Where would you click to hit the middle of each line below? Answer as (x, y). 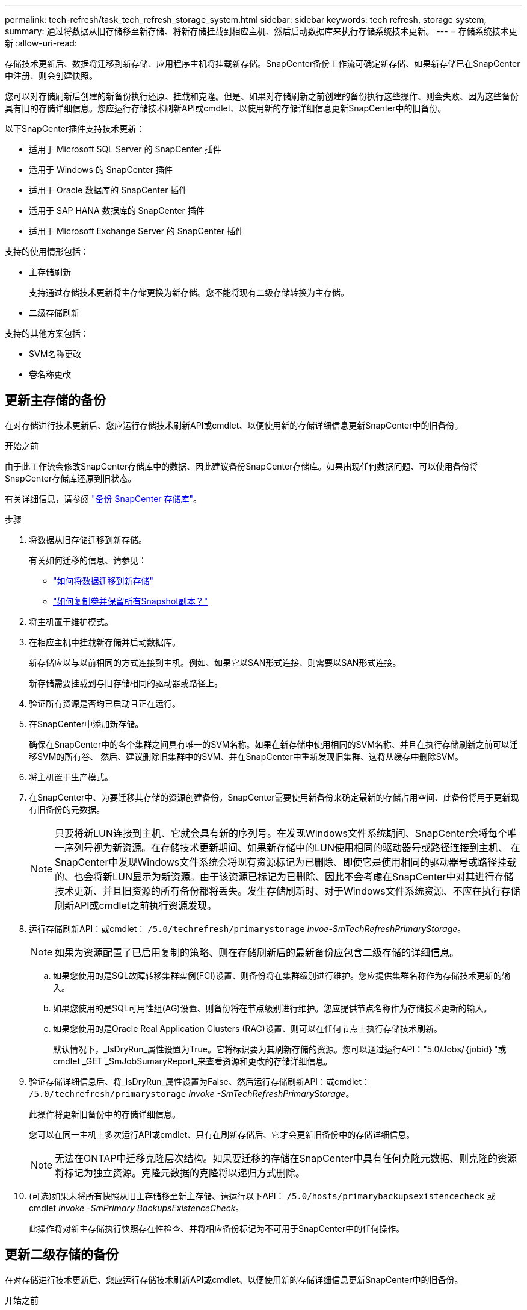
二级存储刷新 (54, 313)
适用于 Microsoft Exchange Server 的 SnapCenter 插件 (136, 231)
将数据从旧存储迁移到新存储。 (88, 539)
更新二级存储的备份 (62, 1255)
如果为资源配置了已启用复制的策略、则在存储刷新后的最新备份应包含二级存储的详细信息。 (257, 952)
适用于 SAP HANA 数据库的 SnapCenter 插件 (117, 210)
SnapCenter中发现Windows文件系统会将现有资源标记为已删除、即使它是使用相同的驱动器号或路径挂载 (286, 862)
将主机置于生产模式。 (71, 777)
